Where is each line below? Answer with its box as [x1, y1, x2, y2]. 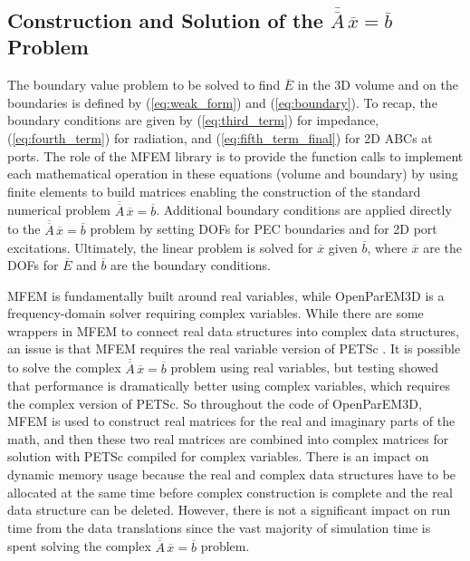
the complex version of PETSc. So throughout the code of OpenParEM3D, [7, 393, 422, 412]
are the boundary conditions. [110, 256, 271, 275]
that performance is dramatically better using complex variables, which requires [7, 376, 451, 395]
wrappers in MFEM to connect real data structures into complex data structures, [7, 321, 459, 340]
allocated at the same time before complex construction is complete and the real [7, 482, 453, 501]
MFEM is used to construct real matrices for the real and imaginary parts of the [7, 411, 456, 430]
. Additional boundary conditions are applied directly [156, 200, 452, 219]
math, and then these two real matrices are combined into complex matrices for [7, 429, 449, 448]
